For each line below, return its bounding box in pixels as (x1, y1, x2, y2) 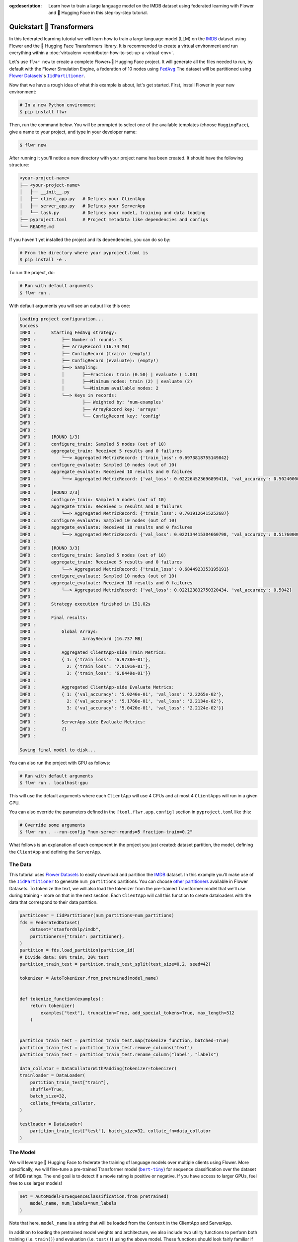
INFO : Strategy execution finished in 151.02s (19, 601, 151, 607)
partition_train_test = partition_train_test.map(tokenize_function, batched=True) (19, 1038, 229, 1043)
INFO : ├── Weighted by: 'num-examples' (19, 399, 164, 405)
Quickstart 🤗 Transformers (9, 23, 94, 31)
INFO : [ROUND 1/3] (19, 434, 80, 440)
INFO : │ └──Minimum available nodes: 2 (19, 386, 159, 391)
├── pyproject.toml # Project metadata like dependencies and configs (19, 217, 209, 223)
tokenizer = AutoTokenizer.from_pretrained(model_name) (19, 975, 159, 981)
